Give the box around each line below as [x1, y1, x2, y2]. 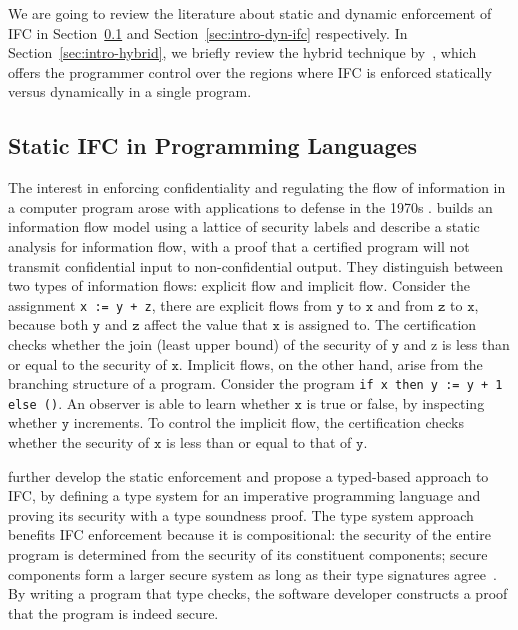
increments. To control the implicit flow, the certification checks [73, 412, 465, 433]
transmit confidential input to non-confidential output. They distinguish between [8, 255, 504, 276]
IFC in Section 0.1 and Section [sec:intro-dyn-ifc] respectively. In [8, 22, 408, 43]
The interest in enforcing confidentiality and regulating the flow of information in [8, 177, 506, 198]
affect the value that [144, 314, 268, 335]
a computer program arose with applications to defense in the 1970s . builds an [8, 196, 493, 217]
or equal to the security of [8, 353, 167, 374]
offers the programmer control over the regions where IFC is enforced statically [8, 61, 492, 82]
